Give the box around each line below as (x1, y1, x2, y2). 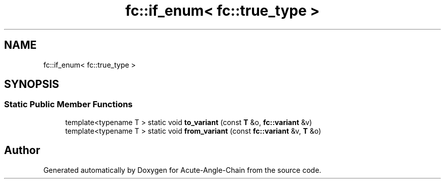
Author (4, 144, 40, 157)
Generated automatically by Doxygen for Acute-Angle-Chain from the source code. (43, 165, 322, 174)
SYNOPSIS (4, 78, 59, 91)
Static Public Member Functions (4, 99, 133, 110)
